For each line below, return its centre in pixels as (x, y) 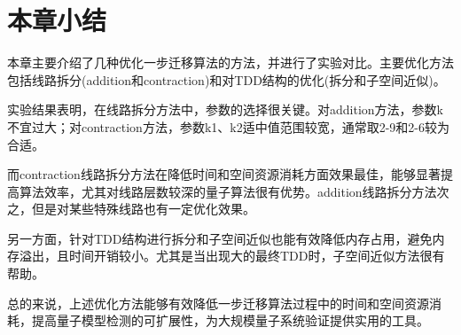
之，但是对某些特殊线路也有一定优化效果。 (131, 209)
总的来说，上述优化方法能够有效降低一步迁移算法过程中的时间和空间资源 (218, 303)
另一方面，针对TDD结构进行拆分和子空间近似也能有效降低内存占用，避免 (220, 238)
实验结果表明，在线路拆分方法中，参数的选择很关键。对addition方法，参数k (225, 109)
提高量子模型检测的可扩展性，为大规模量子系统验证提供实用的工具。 (230, 320)
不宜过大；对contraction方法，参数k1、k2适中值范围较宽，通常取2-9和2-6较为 (228, 126)
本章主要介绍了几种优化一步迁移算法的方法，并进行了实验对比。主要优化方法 (230, 62)
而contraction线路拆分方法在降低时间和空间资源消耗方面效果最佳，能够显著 (224, 174)
